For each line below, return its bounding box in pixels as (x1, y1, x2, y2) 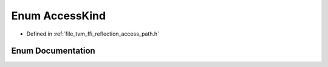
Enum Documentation (11, 46, 95, 56)
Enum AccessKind (11, 9, 106, 22)
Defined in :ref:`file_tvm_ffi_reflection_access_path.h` (26, 30, 160, 37)
